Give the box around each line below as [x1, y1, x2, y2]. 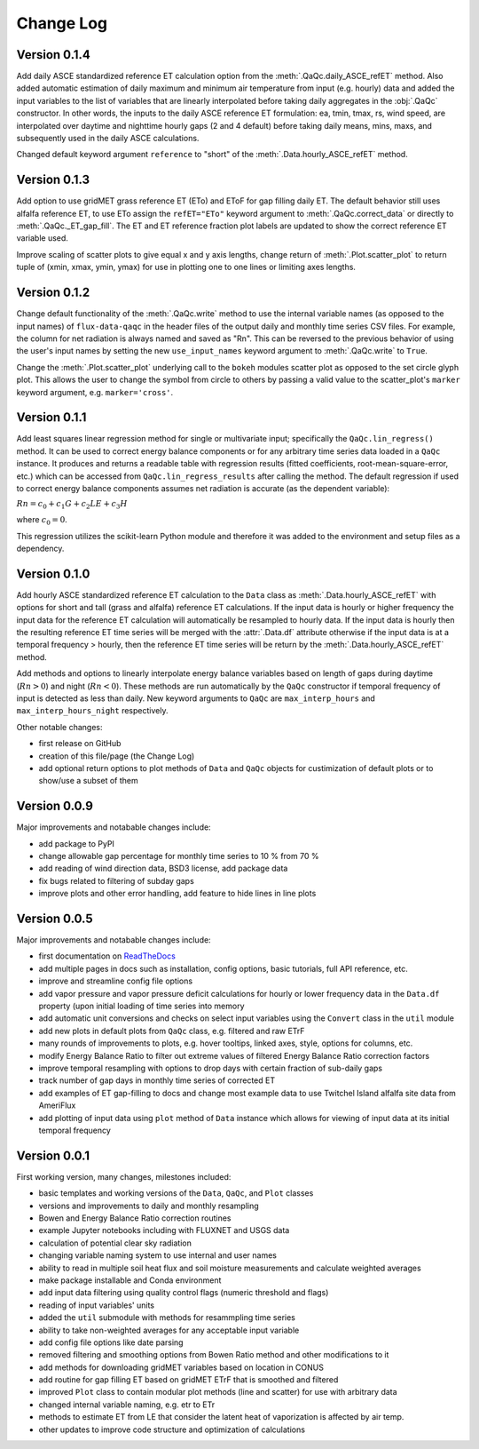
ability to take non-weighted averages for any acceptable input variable [38, 1325, 300, 1335]
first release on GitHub [38, 738, 122, 749]
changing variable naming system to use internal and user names [38, 1250, 277, 1261]
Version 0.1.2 [16, 285, 90, 300]
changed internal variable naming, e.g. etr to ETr [38, 1399, 216, 1410]
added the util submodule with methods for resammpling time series [38, 1312, 296, 1323]
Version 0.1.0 [16, 566, 90, 581]
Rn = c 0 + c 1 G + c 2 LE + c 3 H [16, 498, 128, 511]
